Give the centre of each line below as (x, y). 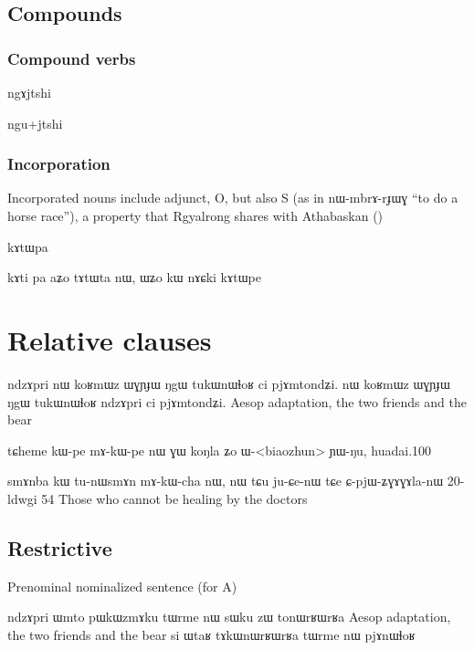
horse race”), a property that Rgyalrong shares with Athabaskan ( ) (195, 215)
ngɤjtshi (29, 92)
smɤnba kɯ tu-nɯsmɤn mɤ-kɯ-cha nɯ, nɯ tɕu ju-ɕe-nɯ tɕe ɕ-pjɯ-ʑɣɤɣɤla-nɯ (226, 481)
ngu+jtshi (35, 123)
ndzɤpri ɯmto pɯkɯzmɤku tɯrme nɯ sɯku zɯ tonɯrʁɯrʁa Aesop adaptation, (229, 617)
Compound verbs (72, 58)
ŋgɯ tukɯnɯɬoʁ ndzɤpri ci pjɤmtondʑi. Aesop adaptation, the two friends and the (237, 401)
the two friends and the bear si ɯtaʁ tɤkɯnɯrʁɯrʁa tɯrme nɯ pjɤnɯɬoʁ (211, 634)
